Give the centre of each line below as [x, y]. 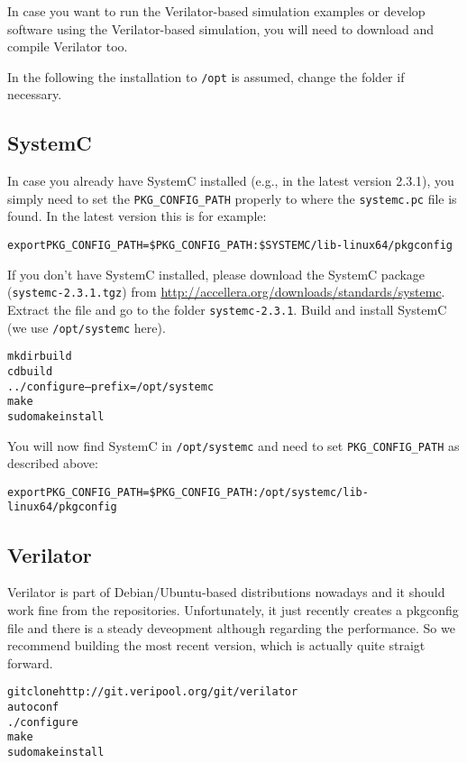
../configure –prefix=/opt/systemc [111, 386]
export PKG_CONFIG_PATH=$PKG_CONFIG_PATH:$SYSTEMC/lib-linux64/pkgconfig [230, 246]
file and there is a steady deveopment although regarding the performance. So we [231, 627]
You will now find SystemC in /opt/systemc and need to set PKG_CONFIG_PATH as [233, 445]
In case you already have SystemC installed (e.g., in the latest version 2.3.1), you [231, 181]
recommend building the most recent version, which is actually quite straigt [216, 645]
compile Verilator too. [68, 46]
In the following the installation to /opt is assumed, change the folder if [206, 76]
